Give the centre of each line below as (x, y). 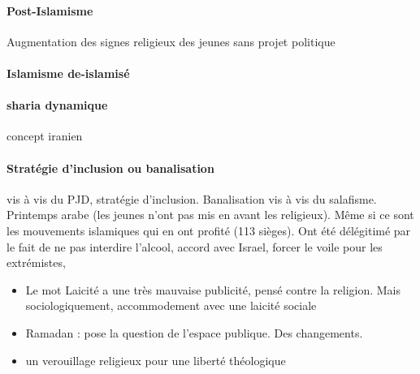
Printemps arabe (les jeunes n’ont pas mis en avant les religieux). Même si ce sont (210, 215)
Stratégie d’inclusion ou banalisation (110, 168)
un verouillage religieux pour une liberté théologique (156, 360)
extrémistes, (36, 262)
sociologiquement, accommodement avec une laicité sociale (171, 305)
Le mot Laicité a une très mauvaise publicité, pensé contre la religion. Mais (213, 289)
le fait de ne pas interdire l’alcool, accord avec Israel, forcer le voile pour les (195, 246)
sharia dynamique (57, 105)
